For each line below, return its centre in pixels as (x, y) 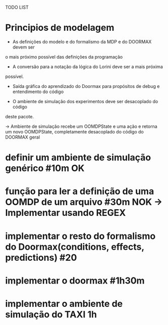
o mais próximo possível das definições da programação (64, 57)
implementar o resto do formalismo (80, 236)
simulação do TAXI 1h (51, 314)
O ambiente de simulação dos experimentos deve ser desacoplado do (85, 101)
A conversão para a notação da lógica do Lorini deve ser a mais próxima (88, 66)
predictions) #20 (41, 258)
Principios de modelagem (60, 28)
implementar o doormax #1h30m (75, 281)
